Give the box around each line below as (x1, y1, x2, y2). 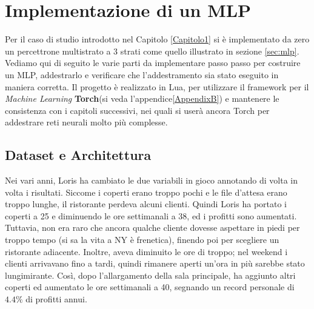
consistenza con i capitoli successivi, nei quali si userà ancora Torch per (5, 104, 270, 116)
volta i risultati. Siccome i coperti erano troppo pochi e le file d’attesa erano (5, 185, 287, 198)
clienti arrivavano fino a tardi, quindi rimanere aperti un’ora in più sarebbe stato (5, 257, 305, 270)
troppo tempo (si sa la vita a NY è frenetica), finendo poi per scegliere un (5, 233, 279, 246)
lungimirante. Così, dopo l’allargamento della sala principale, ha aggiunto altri (5, 268, 296, 281)
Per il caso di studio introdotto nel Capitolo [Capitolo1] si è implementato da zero (5, 33, 310, 45)
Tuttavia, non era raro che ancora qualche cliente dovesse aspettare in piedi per (5, 221, 300, 234)
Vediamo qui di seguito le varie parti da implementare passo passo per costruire (5, 56, 301, 69)
